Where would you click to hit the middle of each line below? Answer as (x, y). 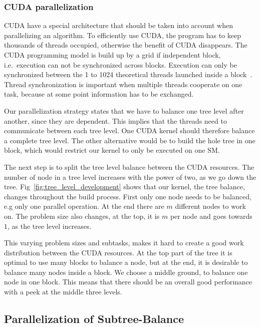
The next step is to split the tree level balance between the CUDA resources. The (129, 167)
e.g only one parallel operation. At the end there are (84, 206)
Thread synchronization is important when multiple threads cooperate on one (123, 84)
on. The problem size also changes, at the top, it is (82, 216)
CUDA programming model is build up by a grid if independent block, (112, 55)
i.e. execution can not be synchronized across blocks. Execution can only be (120, 64)
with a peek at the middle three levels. (63, 292)
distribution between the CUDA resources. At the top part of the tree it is (118, 252)
